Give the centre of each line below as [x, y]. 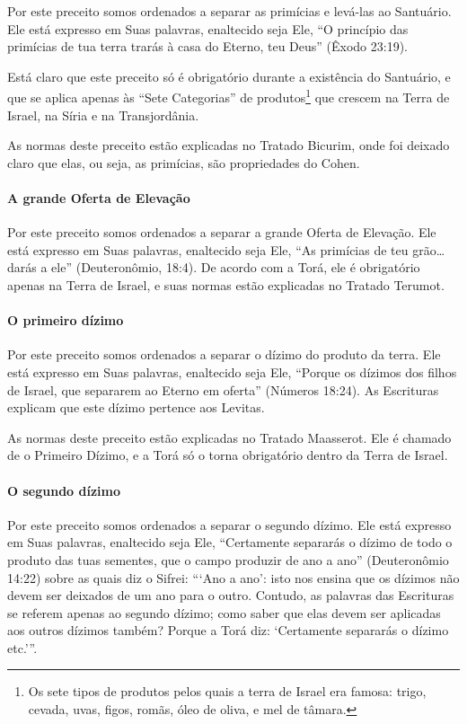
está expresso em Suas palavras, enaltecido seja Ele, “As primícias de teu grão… [226, 249]
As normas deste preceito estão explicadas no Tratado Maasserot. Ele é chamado [229, 437]
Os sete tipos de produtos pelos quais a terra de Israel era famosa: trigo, [227, 691]
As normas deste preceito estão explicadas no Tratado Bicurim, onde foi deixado [229, 145]
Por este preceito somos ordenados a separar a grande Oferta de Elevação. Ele [222, 232]
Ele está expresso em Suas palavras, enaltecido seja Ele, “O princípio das [208, 28]
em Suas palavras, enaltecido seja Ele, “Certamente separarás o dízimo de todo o [230, 542]
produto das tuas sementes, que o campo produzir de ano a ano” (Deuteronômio [228, 559]
